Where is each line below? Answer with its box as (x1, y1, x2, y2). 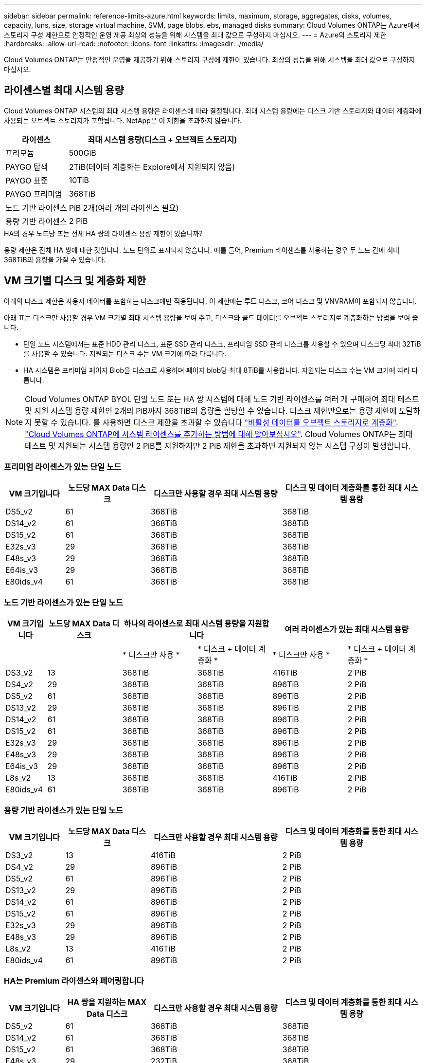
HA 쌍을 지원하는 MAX (68, 997, 147, 1007)
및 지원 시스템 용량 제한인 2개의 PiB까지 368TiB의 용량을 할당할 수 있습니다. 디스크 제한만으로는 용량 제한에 (25, 405, 397, 416)
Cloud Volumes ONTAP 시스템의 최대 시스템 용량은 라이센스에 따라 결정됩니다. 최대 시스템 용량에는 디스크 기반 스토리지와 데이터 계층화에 (4, 106, 422, 115)
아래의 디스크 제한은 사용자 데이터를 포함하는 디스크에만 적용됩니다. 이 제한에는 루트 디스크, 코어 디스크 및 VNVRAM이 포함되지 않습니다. (4, 296, 417, 305)
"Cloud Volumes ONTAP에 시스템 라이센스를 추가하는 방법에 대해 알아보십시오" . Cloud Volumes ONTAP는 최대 (25, 429, 413, 439)
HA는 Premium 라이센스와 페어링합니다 (4, 976, 144, 986)
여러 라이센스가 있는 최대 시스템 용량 (284, 624, 408, 635)
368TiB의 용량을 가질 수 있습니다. (4, 255, 106, 264)
